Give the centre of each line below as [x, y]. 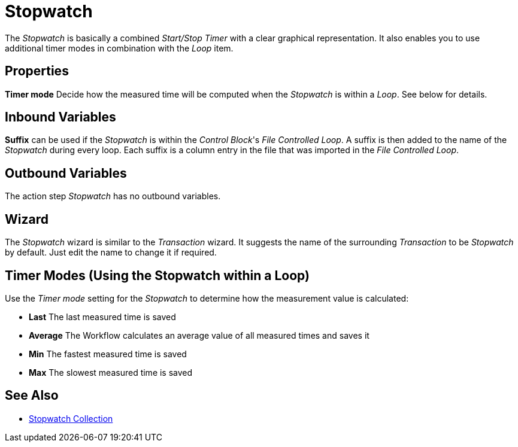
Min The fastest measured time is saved [108, 354]
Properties [37, 71]
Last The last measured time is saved [102, 317]
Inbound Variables [60, 117]
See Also [32, 396]
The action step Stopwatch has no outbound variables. [113, 196]
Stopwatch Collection [71, 418]
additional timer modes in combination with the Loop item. [119, 48]
